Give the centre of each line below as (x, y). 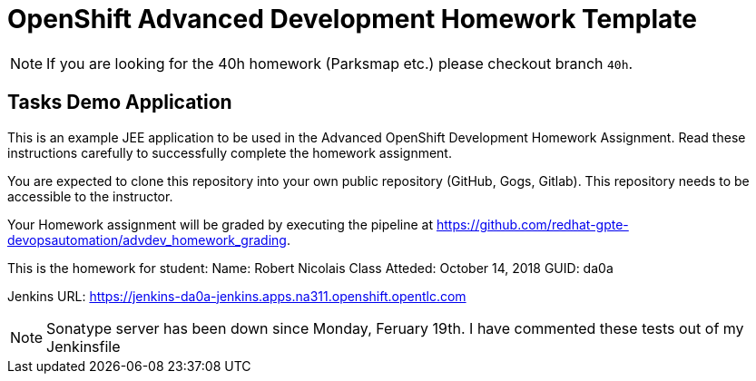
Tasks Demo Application (120, 103)
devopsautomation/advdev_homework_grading (147, 239)
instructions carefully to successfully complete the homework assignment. (230, 152)
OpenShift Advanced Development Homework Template (352, 19)
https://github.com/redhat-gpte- (532, 224)
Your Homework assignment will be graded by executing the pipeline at (221, 224)
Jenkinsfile (83, 346)
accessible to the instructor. (90, 196)
